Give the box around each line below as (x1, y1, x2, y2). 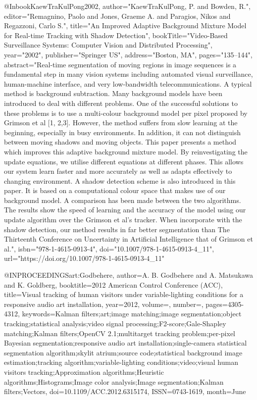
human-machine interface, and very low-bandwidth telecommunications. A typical (4, 78, 252, 89)
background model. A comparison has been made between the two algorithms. (4, 195, 241, 205)
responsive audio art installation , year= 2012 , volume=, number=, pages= (4, 299, 228, 309)
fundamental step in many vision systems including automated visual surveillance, (4, 69, 253, 79)
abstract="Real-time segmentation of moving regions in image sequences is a (4, 59, 237, 69)
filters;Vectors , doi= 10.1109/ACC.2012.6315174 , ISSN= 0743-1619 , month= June (4, 386, 246, 397)
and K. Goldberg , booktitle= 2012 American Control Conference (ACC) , (4, 279, 223, 290)
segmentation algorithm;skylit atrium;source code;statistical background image (4, 347, 243, 357)
